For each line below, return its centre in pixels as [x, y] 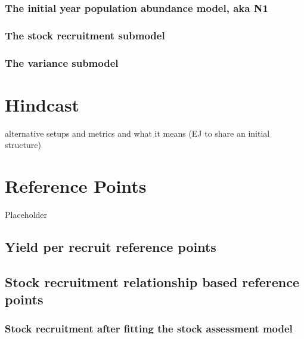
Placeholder [26, 214]
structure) [23, 145]
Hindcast [42, 104]
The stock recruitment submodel [85, 35]
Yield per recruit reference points [111, 246]
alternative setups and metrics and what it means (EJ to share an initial [137, 133]
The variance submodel [62, 62]
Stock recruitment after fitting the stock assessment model [149, 329]
